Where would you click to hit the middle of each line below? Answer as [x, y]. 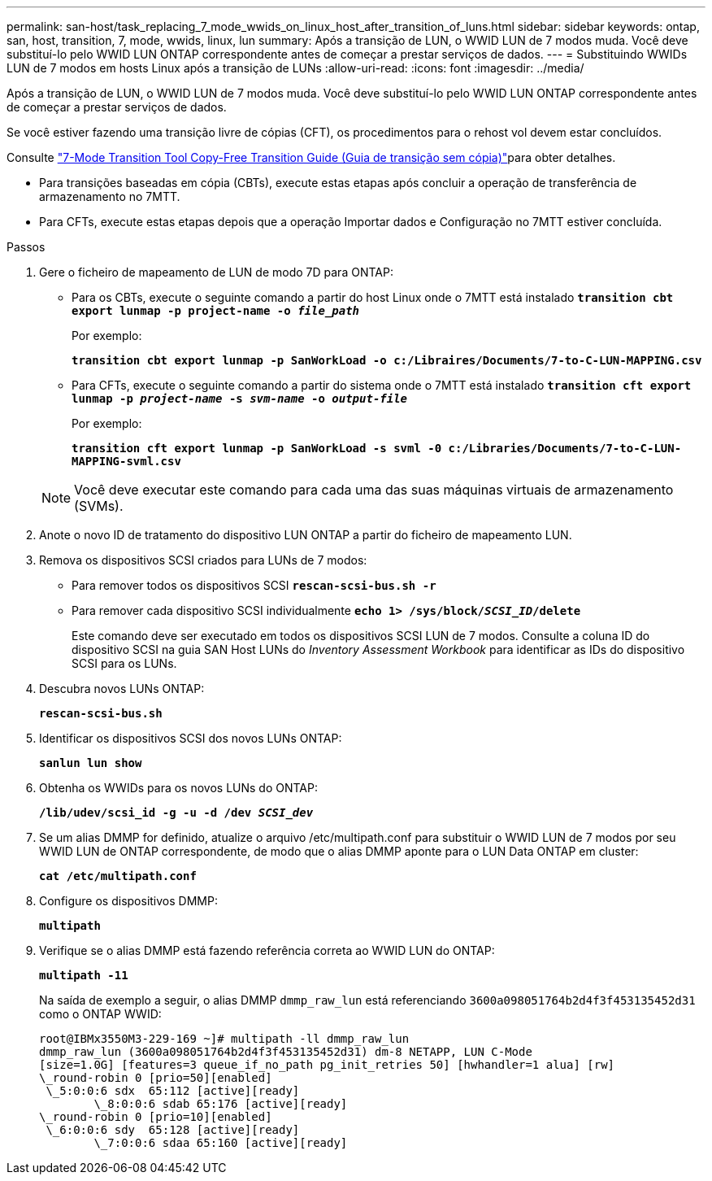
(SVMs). [99, 506]
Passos [26, 247]
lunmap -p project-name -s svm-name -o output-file [240, 399]
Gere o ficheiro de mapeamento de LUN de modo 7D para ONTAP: [216, 272]
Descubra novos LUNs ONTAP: [122, 689]
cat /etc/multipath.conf [118, 876]
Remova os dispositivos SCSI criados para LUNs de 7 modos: [203, 560]
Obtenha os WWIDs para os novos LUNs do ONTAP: [178, 788]
